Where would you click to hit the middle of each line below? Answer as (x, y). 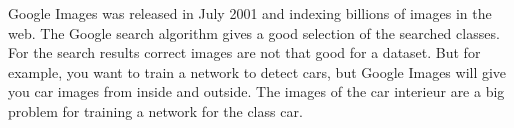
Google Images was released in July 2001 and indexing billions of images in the (250, 13)
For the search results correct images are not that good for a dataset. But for (244, 52)
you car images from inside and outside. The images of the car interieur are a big (256, 91)
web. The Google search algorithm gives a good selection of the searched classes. (254, 32)
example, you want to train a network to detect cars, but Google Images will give (257, 71)
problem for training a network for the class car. (155, 110)
